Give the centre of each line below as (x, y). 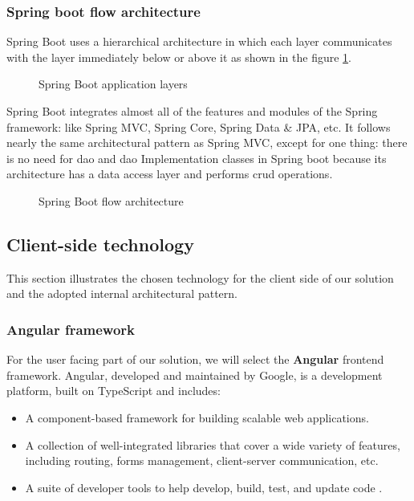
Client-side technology (100, 244)
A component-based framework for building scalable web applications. (197, 417)
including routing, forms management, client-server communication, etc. (202, 460)
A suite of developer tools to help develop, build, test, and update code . (204, 487)
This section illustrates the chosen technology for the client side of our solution (200, 277)
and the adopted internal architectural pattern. (122, 293)
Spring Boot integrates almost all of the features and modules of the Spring (192, 111)
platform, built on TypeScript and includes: (114, 391)
